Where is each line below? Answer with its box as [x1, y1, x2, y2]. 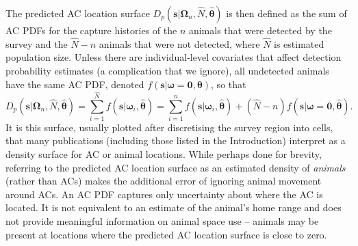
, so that [211, 77, 246, 91]
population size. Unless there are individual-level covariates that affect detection [5, 50, 342, 64]
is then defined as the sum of [226, 6, 347, 20]
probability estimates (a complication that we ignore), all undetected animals [5, 64, 329, 77]
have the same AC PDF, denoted [5, 77, 144, 91]
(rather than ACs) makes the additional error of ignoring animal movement [5, 174, 322, 188]
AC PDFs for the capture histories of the [5, 23, 177, 37]
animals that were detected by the [188, 23, 332, 37]
